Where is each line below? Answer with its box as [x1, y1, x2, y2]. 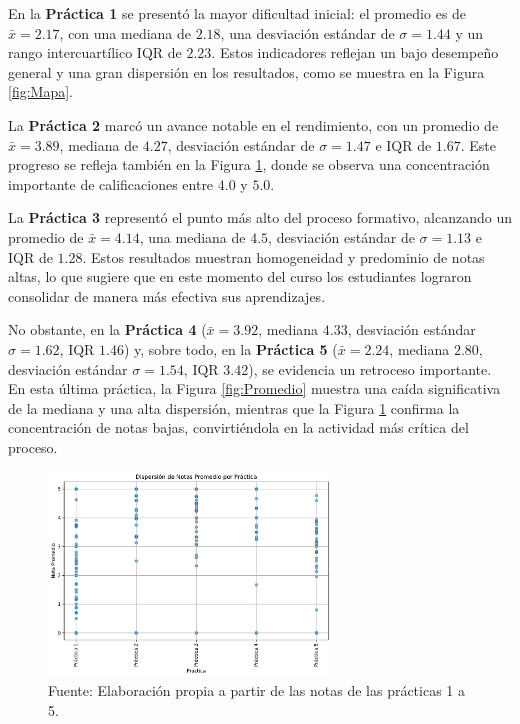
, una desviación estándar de [220, 22, 395, 43]
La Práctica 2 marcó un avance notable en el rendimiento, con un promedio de [8, 114, 499, 135]
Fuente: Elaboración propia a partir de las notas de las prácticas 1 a [48, 680, 466, 701]
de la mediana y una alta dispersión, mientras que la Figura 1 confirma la [8, 397, 460, 418]
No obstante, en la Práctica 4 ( [8, 319, 207, 340]
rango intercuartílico [8, 42, 133, 63]
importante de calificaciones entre [8, 173, 214, 194]
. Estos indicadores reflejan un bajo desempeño [211, 42, 499, 63]
